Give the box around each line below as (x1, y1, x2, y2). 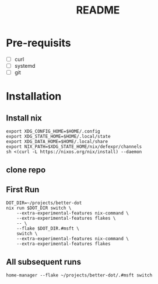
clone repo (6, 165, 46, 175)
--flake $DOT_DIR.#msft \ (16, 226, 80, 231)
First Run (6, 185, 40, 195)
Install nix (6, 113, 43, 123)
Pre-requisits (6, 36, 71, 50)
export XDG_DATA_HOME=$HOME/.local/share (6, 138, 108, 145)
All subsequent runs (6, 257, 82, 266)
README (76, 4, 120, 17)
